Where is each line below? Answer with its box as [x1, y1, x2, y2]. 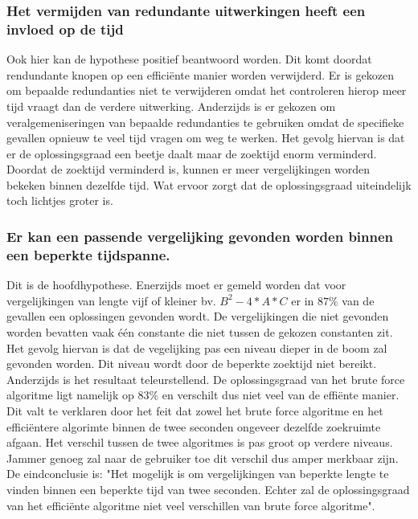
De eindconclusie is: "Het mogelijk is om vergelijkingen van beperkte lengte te [6, 465, 389, 482]
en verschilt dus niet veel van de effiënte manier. [162, 386, 400, 403]
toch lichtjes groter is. [6, 192, 113, 209]
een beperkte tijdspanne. [6, 244, 170, 264]
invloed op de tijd [6, 18, 124, 39]
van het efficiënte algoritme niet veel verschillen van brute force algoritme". [6, 497, 375, 513]
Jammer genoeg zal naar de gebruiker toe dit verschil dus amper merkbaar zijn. [6, 449, 399, 466]
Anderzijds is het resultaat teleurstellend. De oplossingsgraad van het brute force [6, 370, 405, 387]
